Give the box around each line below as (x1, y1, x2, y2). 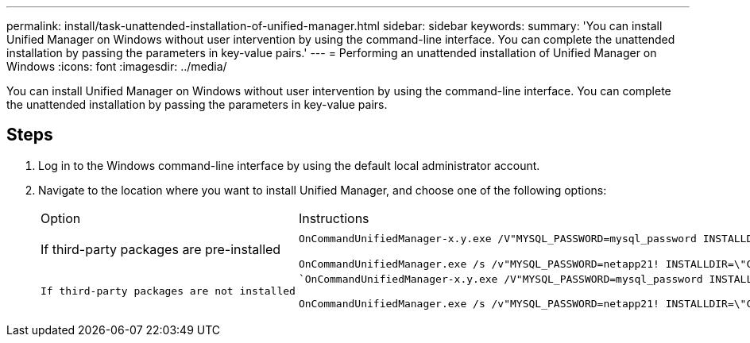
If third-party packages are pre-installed (41, 241, 281, 258)
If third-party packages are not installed (41, 285, 296, 298)
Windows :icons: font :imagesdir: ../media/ (6, 60, 227, 73)
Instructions (298, 210, 369, 226)
